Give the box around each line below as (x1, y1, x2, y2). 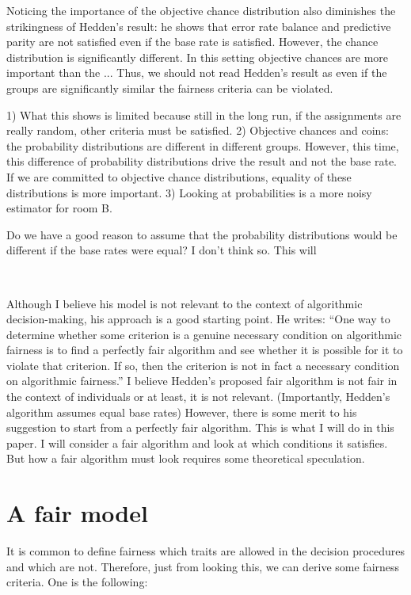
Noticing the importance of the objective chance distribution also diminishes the (6, 2, 396, 18)
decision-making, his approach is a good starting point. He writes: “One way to (6, 311, 390, 327)
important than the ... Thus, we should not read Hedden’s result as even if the (6, 64, 387, 81)
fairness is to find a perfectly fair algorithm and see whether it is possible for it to (6, 341, 403, 358)
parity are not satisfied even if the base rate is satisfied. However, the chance (6, 33, 379, 50)
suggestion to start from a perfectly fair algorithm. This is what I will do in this (6, 419, 394, 436)
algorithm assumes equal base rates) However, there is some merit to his (6, 403, 357, 420)
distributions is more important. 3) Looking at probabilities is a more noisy (6, 184, 372, 200)
